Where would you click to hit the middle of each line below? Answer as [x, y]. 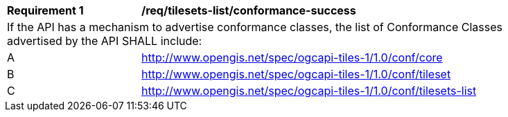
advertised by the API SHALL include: [105, 41]
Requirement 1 [45, 10]
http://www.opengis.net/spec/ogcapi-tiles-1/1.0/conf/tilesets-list [309, 91]
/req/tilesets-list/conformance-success [249, 10]
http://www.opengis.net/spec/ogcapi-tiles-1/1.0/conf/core [292, 57]
